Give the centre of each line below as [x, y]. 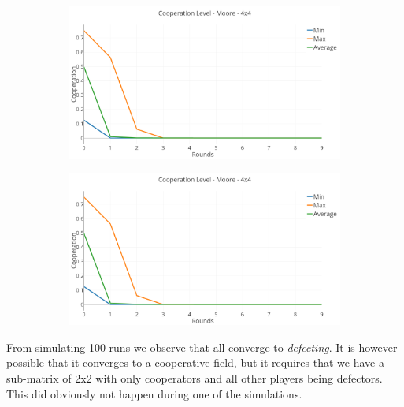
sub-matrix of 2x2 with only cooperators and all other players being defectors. [195, 378]
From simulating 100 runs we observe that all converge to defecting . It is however [202, 347]
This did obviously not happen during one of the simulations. [154, 393]
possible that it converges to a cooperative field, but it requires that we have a [195, 362]
